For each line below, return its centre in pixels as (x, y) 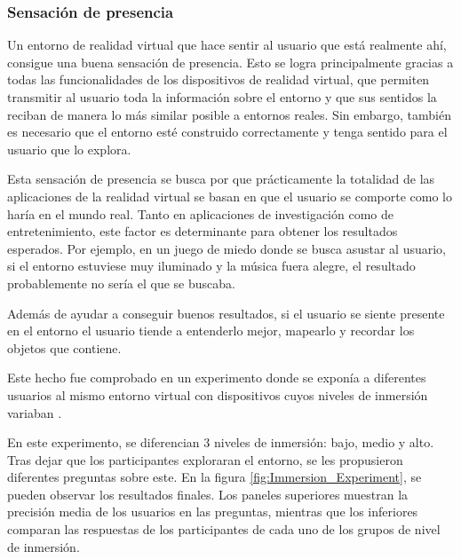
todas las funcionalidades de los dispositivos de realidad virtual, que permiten (219, 79)
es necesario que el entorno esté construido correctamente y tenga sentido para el (227, 132)
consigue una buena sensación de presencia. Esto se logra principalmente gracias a (230, 62)
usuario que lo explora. (69, 149)
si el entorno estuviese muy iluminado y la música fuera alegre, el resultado (211, 266)
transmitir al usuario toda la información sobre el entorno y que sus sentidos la (222, 97)
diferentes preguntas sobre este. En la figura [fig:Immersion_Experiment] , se (215, 477)
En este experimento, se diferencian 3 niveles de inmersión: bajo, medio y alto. (221, 442)
